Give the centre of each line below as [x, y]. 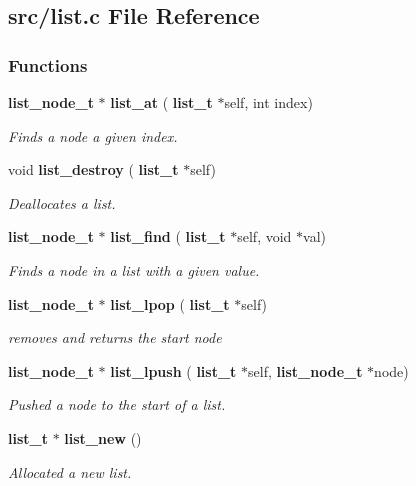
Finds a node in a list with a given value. [134, 269]
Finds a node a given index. [93, 135]
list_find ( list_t [168, 236]
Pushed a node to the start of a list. [117, 404]
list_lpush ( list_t [173, 370]
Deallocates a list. [62, 202]
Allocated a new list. [70, 471]
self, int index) [268, 102]
